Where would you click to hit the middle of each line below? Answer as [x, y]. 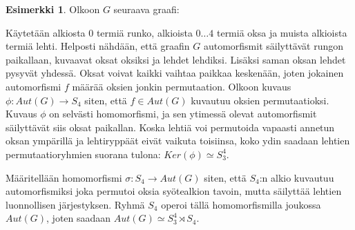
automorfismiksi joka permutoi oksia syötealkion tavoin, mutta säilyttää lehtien [174, 191]
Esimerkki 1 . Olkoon [53, 9]
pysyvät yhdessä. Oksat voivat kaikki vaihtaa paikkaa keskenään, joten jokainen [175, 73]
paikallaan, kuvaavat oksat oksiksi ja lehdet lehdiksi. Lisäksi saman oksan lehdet [176, 59]
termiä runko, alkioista [144, 32]
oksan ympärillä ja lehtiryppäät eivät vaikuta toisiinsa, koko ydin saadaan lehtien [178, 141]
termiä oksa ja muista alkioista [282, 32]
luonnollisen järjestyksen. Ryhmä [75, 204]
